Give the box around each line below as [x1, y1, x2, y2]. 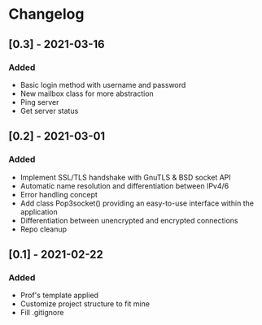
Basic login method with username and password [20, 80, 186, 89]
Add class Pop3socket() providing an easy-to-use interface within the [20, 198, 255, 208]
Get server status [20, 106, 79, 115]
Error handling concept [20, 189, 98, 199]
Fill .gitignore [20, 308, 64, 318]
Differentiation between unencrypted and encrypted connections [20, 215, 238, 225]
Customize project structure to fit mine [20, 299, 151, 309]
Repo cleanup [20, 224, 68, 234]
